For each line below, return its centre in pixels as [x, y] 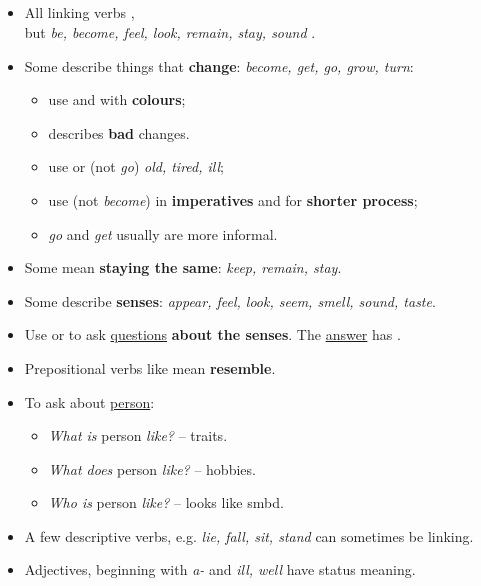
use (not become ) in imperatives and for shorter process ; [233, 199]
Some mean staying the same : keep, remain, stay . [183, 267]
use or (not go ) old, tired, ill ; [136, 166]
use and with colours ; [117, 99]
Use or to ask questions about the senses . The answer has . [212, 334]
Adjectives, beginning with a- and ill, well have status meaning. [220, 569]
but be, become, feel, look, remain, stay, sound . [170, 31]
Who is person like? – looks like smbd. [166, 502]
